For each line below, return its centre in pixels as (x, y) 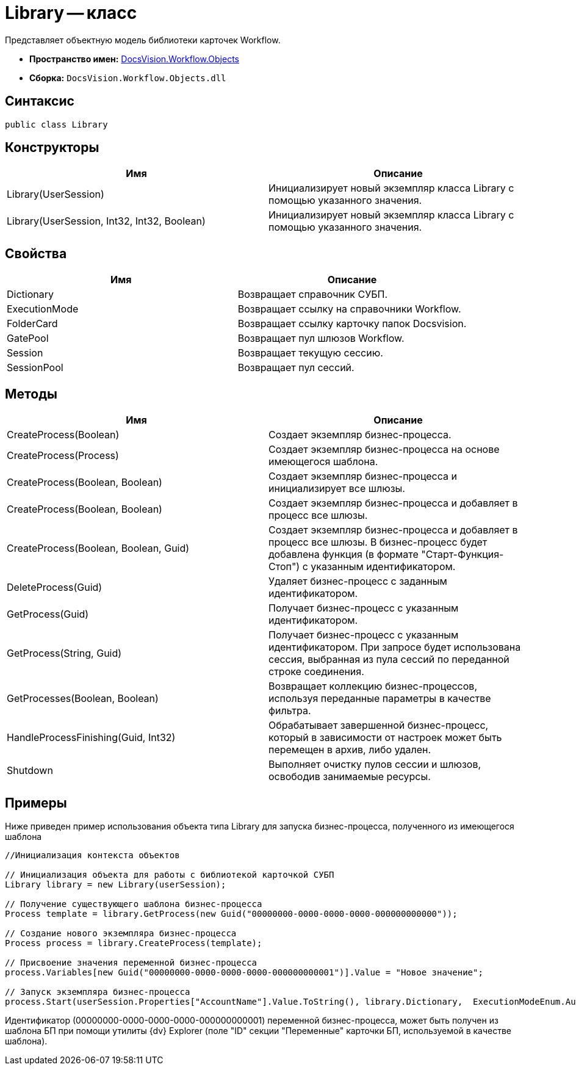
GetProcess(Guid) (48, 614)
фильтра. (290, 711)
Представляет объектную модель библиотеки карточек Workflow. (143, 40)
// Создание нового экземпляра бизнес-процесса (121, 933)
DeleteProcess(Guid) (55, 587)
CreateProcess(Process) (63, 456)
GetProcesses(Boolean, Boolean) (83, 699)
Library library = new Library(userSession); (116, 884)
